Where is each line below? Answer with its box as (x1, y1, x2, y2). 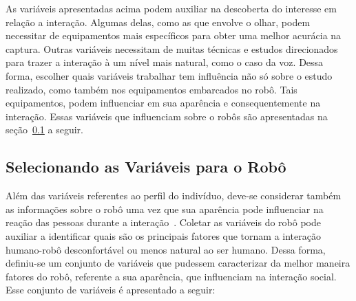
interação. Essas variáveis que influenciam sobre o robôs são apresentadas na (6, 109, 328, 123)
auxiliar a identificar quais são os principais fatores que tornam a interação (6, 228, 321, 243)
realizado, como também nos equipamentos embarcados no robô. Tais (6, 82, 297, 96)
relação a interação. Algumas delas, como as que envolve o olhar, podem (6, 14, 311, 29)
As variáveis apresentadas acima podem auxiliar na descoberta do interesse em (6, 1, 337, 15)
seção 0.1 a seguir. (6, 122, 83, 137)
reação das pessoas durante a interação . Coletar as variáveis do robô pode (6, 215, 321, 230)
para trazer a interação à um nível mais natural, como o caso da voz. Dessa (6, 55, 324, 69)
